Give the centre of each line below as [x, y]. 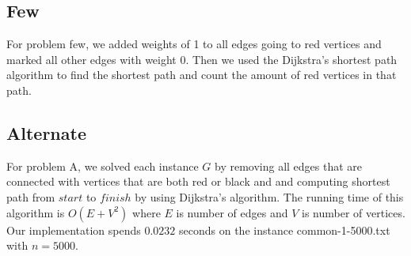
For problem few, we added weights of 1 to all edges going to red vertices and [194, 44]
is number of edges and [232, 212]
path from [31, 196]
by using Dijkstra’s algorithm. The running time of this [269, 196]
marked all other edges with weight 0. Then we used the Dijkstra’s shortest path [202, 59]
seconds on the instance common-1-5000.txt [285, 230]
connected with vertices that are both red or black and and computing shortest [198, 181]
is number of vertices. [354, 212]
